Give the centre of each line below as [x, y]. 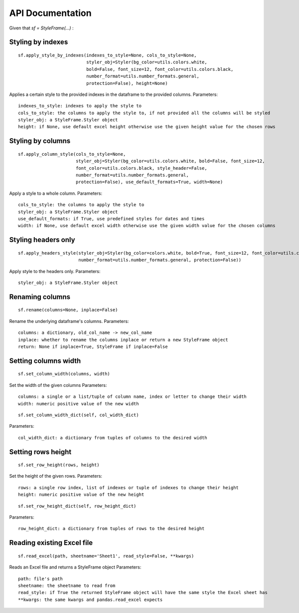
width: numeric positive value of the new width [78, 404]
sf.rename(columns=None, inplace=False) [68, 310]
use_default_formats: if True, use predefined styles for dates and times [111, 219]
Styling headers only [42, 240]
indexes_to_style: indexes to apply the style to [80, 106]
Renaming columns [40, 297]
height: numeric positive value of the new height [81, 495]
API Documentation [50, 13]
